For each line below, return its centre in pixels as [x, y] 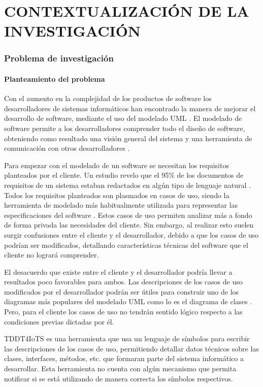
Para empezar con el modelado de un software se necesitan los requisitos [117, 165]
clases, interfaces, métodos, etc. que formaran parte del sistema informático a [124, 358]
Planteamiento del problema [55, 79]
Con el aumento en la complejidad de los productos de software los [108, 98]
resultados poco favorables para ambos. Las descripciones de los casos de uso [123, 282]
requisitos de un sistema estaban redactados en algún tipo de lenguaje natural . [127, 185]
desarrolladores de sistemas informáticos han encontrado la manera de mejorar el [130, 108]
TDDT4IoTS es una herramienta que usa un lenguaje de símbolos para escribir [127, 338]
